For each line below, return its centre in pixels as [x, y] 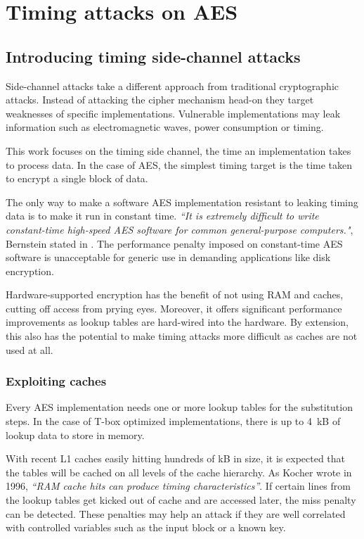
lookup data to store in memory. [75, 435]
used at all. [30, 349]
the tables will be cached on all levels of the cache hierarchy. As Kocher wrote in [179, 472]
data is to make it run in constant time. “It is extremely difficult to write [162, 216]
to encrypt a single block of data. [77, 178]
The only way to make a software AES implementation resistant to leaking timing [182, 202]
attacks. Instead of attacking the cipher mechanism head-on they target [160, 100]
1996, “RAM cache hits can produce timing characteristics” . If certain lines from [178, 486]
